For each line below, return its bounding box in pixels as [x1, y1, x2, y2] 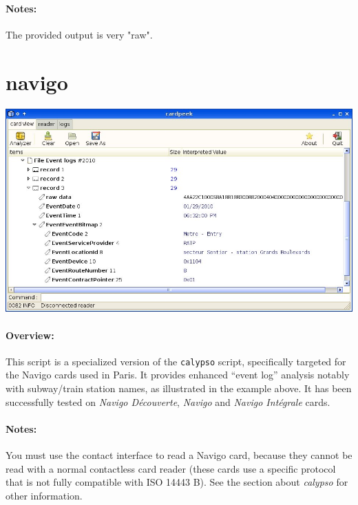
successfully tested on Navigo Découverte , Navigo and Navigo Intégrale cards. [6, 394, 330, 409]
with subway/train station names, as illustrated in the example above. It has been [6, 381, 352, 396]
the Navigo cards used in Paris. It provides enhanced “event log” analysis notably [6, 367, 350, 382]
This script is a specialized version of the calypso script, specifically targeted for [6, 354, 346, 368]
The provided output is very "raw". [6, 27, 153, 41]
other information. [6, 488, 83, 502]
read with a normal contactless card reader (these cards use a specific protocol [6, 461, 336, 475]
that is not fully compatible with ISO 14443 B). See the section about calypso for [6, 475, 348, 489]
